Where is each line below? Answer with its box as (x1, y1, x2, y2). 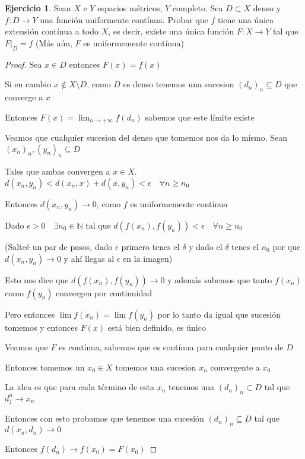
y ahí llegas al (63, 252, 115, 264)
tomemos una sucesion (115, 360, 196, 373)
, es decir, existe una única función (108, 25, 234, 37)
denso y (253, 2, 281, 14)
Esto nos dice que (5, 273, 69, 286)
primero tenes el (121, 240, 180, 252)
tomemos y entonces (5, 321, 78, 333)
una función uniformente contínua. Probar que (40, 13, 208, 26)
